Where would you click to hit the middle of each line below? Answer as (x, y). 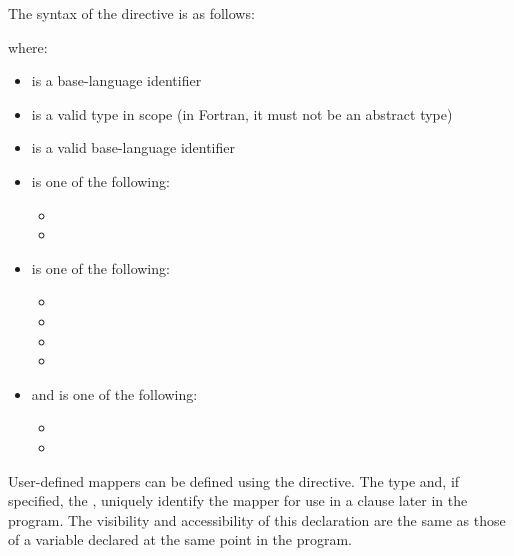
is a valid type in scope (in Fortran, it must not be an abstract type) (242, 113)
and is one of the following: (114, 393)
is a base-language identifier (116, 80)
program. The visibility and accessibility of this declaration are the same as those (257, 519)
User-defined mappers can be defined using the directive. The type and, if (234, 480)
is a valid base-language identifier (133, 147)
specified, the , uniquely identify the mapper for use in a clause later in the (238, 500)
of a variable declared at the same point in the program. (180, 539)
